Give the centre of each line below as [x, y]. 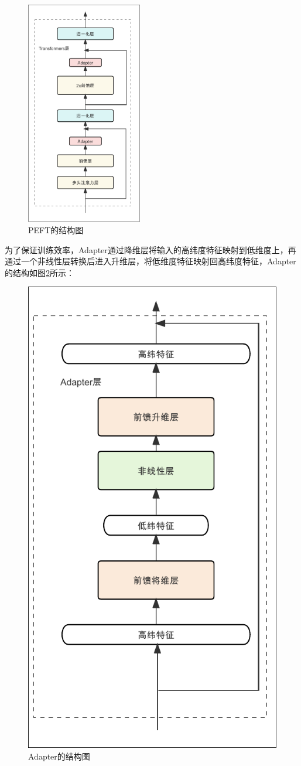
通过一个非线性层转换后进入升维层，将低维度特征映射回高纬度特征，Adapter [150, 261]
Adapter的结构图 [59, 756]
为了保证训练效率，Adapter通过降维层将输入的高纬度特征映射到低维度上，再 [150, 249]
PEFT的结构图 [56, 230]
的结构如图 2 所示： [40, 272]
